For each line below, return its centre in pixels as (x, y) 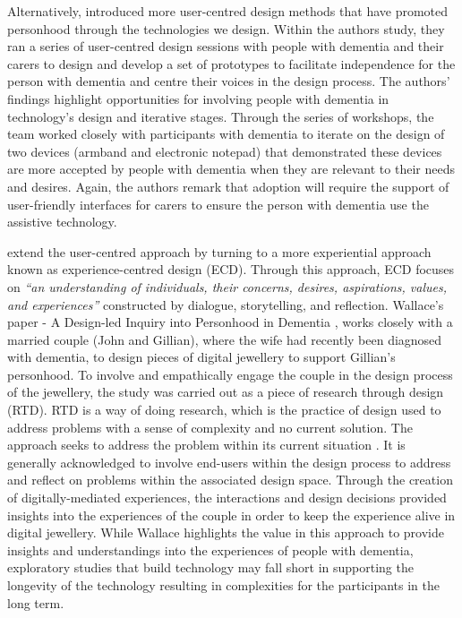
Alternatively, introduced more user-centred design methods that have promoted (228, 11)
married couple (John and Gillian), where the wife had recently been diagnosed (225, 339)
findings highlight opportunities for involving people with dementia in (198, 98)
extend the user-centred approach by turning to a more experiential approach (219, 251)
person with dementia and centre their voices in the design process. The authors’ (229, 81)
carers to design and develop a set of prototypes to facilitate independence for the (231, 63)
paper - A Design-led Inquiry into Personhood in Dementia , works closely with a (230, 322)
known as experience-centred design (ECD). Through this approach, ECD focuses (231, 269)
